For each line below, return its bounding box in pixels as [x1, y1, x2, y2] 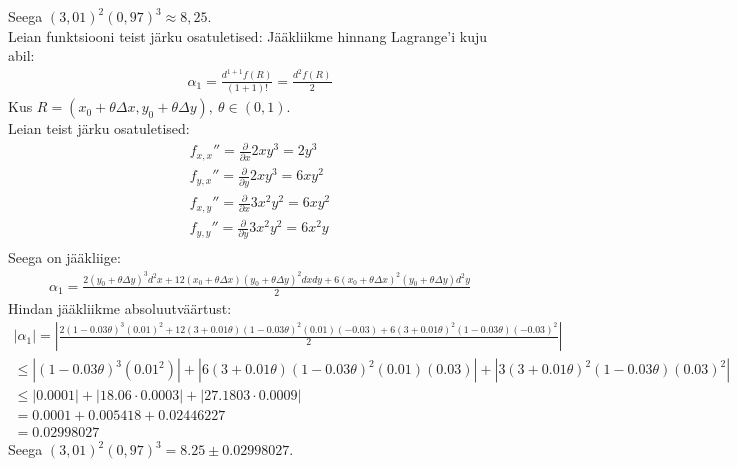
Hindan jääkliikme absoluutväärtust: [8, 297, 232, 318]
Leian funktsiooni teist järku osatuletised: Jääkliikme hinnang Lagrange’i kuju [8, 25, 487, 46]
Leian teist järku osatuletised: [8, 118, 190, 139]
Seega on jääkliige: [8, 247, 121, 268]
